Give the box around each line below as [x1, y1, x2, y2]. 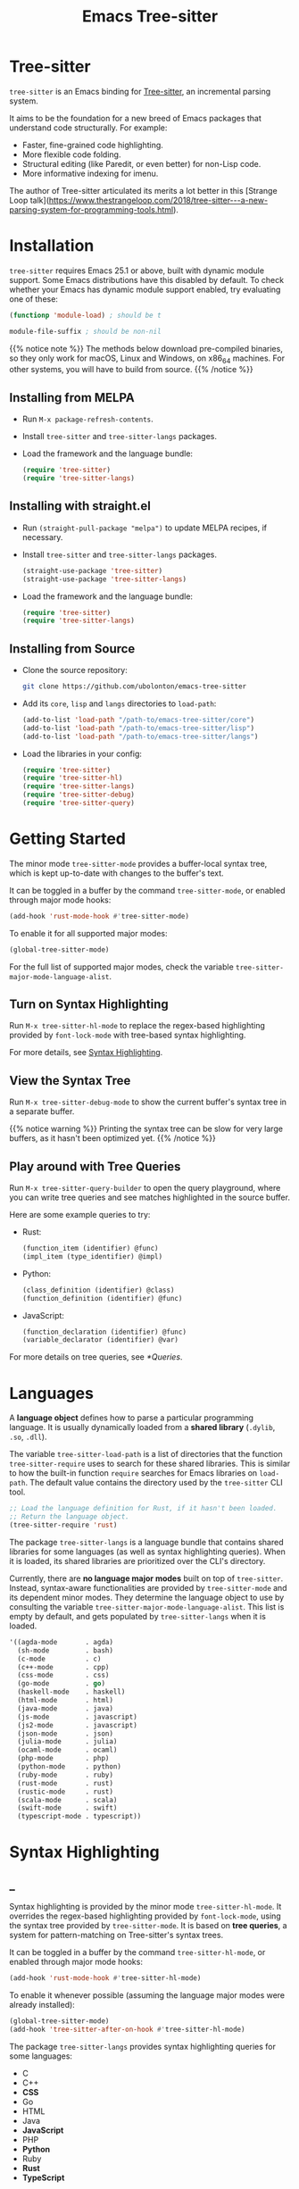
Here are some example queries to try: [9, 1210, 151, 1220]
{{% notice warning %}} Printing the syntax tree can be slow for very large [9, 1123, 284, 1135]
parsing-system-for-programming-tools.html [9, 204, 174, 215]
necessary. [21, 531, 63, 542]
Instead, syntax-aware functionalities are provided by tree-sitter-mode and [9, 1582, 287, 1593]
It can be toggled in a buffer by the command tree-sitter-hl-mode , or [9, 1947, 266, 1958]
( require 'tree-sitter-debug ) [21, 790, 136, 800]
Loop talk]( [9, 195, 50, 205]
